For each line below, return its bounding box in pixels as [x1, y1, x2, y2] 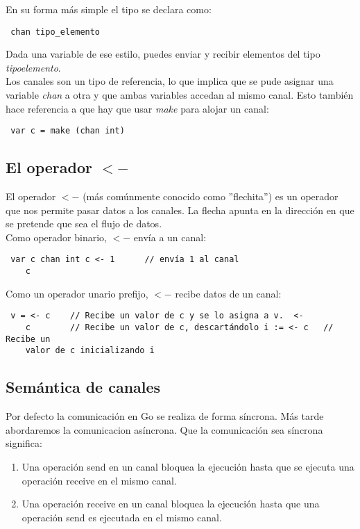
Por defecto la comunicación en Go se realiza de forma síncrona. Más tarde [6, 409, 324, 423]
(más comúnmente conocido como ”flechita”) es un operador [83, 189, 338, 204]
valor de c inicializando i [25, 345, 155, 356]
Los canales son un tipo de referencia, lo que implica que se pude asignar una [6, 74, 334, 88]
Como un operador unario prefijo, [6, 286, 148, 300]
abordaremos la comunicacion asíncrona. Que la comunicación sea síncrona [6, 422, 323, 437]
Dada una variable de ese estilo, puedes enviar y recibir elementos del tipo [6, 47, 320, 61]
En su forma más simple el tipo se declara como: [6, 2, 212, 16]
